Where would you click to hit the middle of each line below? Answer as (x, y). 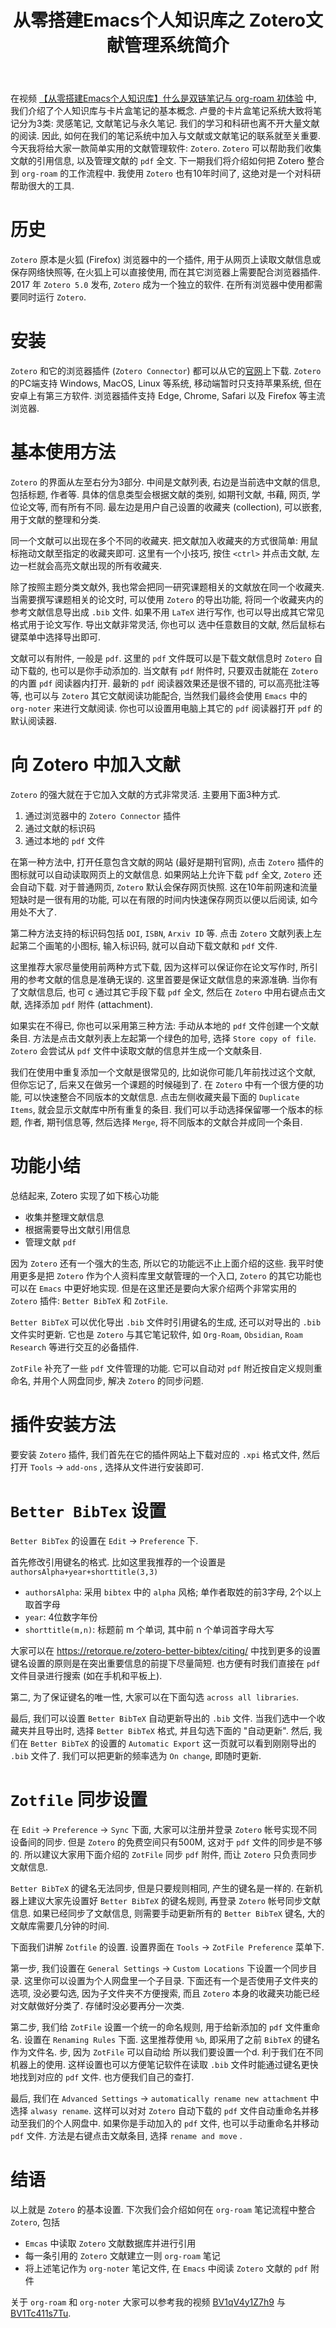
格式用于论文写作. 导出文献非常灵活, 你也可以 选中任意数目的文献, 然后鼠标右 (168, 624)
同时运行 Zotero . (52, 297)
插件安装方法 (63, 1425)
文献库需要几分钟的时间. (60, 1925)
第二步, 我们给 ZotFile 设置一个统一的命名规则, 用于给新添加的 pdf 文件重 (161, 2027)
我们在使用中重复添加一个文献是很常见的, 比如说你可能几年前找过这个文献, (163, 1072)
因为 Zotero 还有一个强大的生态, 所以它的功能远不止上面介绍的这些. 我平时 (162, 1263)
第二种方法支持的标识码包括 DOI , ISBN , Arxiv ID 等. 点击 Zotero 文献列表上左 (166, 933)
